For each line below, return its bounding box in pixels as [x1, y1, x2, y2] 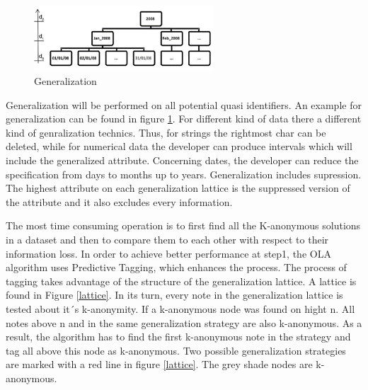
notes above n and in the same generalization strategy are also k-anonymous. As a [6, 315, 362, 330]
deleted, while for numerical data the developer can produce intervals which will [6, 139, 352, 154]
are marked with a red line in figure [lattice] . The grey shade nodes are [6, 357, 313, 372]
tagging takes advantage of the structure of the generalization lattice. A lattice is [6, 273, 357, 288]
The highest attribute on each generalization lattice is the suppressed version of [6, 180, 350, 195]
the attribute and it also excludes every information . [6, 194, 233, 209]
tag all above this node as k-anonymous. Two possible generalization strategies [6, 343, 346, 357]
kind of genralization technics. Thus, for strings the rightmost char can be [6, 125, 326, 139]
